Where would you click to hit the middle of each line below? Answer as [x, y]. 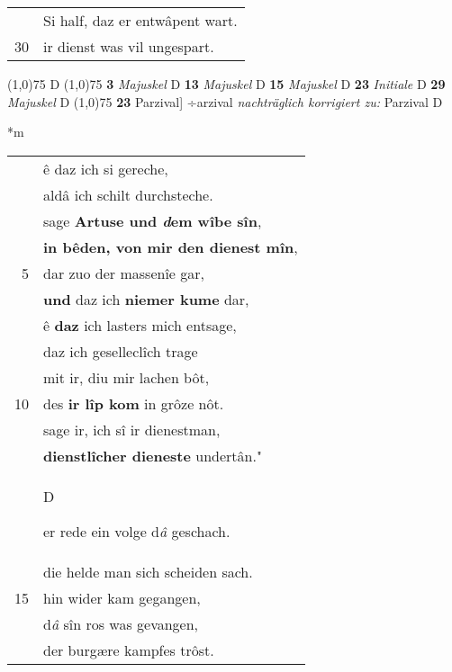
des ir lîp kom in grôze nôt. [134, 403]
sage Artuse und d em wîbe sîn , [153, 220]
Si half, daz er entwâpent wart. [140, 20]
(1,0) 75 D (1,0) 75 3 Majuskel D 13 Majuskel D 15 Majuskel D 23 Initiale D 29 [226, 84]
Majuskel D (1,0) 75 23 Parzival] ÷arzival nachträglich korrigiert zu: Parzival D [225, 101]
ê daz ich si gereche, [106, 168]
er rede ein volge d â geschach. [137, 531]
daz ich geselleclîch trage [121, 351]
